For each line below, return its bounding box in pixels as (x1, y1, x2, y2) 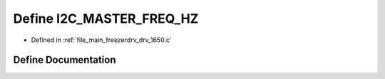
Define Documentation (13, 54, 116, 66)
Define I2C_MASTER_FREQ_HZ (13, 11, 199, 26)
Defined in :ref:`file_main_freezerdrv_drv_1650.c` (31, 36, 173, 44)
